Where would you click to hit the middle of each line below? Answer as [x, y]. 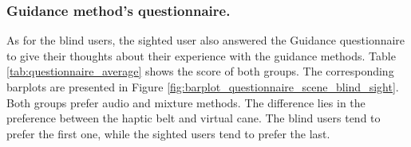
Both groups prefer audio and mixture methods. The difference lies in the [186, 102]
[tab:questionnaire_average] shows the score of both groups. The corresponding [200, 71]
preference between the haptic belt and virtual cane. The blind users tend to [194, 118]
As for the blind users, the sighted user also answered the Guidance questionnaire [206, 40]
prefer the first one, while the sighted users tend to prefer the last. [168, 133]
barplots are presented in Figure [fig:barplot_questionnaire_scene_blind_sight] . [203, 87]
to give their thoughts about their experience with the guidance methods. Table [201, 55]
